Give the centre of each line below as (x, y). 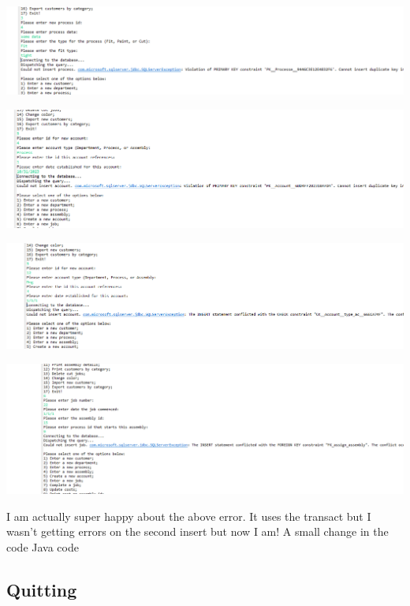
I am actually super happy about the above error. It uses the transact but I (189, 516)
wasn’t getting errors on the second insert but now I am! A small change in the (198, 531)
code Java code (43, 546)
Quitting (42, 589)
